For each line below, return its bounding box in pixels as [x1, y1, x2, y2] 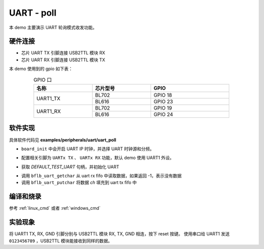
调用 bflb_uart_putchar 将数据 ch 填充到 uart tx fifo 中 [21, 180, 137, 185]
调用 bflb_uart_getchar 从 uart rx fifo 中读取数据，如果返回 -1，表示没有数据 [21, 173, 182, 179]
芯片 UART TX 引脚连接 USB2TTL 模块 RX [21, 50, 105, 56]
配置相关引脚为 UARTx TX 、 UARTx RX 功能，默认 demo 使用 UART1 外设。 [21, 155, 175, 161]
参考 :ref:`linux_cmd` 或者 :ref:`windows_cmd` [9, 205, 101, 211]
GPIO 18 [154, 92, 172, 98]
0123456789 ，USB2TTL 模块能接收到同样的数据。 [9, 238, 112, 244]
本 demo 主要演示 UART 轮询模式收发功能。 [9, 24, 97, 30]
